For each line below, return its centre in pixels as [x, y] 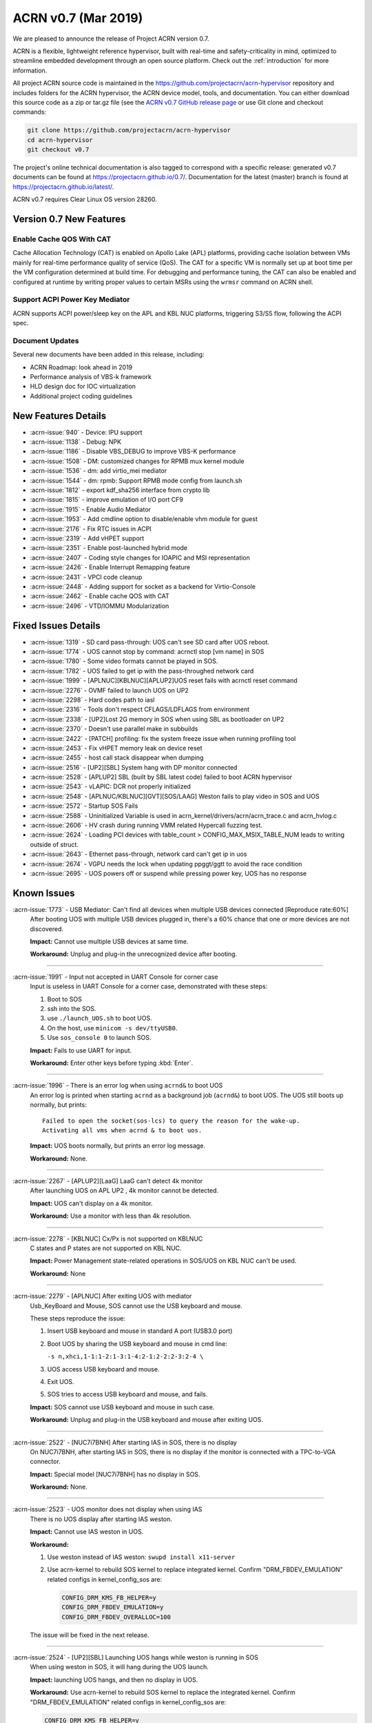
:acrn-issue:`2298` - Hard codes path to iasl [92, 700]
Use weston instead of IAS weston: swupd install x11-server [141, 1557]
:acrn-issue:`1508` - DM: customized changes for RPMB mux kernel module [137, 461]
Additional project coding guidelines [81, 396]
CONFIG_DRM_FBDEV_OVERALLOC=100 [116, 1617]
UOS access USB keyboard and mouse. [103, 1369]
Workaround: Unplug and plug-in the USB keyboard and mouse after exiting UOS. [146, 1420]
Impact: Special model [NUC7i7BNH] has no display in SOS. [115, 1474]
